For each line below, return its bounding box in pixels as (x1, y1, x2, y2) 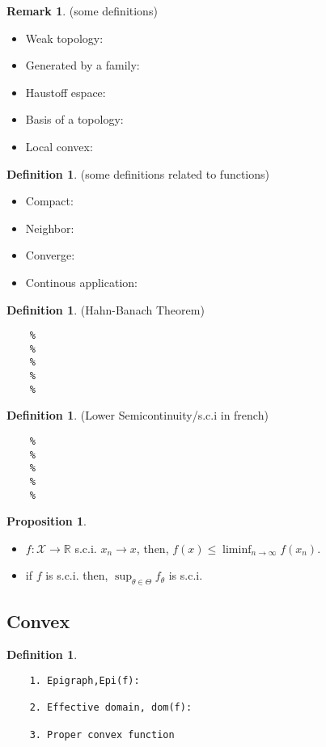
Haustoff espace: (25, 83, 106, 100)
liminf (222, 543, 252, 555)
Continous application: (25, 273, 138, 290)
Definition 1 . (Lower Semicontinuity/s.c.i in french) (6, 407, 269, 424)
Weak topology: (25, 29, 104, 46)
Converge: (25, 247, 75, 264)
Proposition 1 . (6, 513, 87, 530)
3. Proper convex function (29, 728, 175, 741)
